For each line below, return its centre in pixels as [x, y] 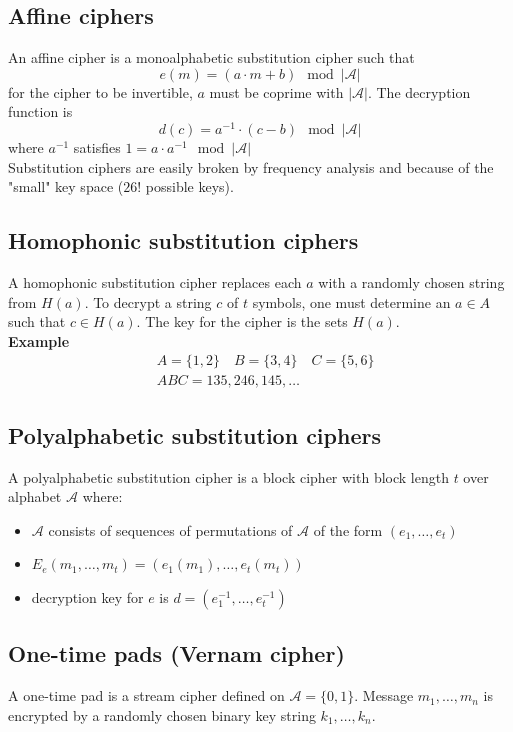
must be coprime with [276, 91]
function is [40, 111]
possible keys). [189, 186]
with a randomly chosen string [411, 282]
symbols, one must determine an [351, 301]
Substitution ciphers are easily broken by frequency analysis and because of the [251, 166]
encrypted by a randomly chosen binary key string [162, 714]
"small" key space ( [66, 186]
